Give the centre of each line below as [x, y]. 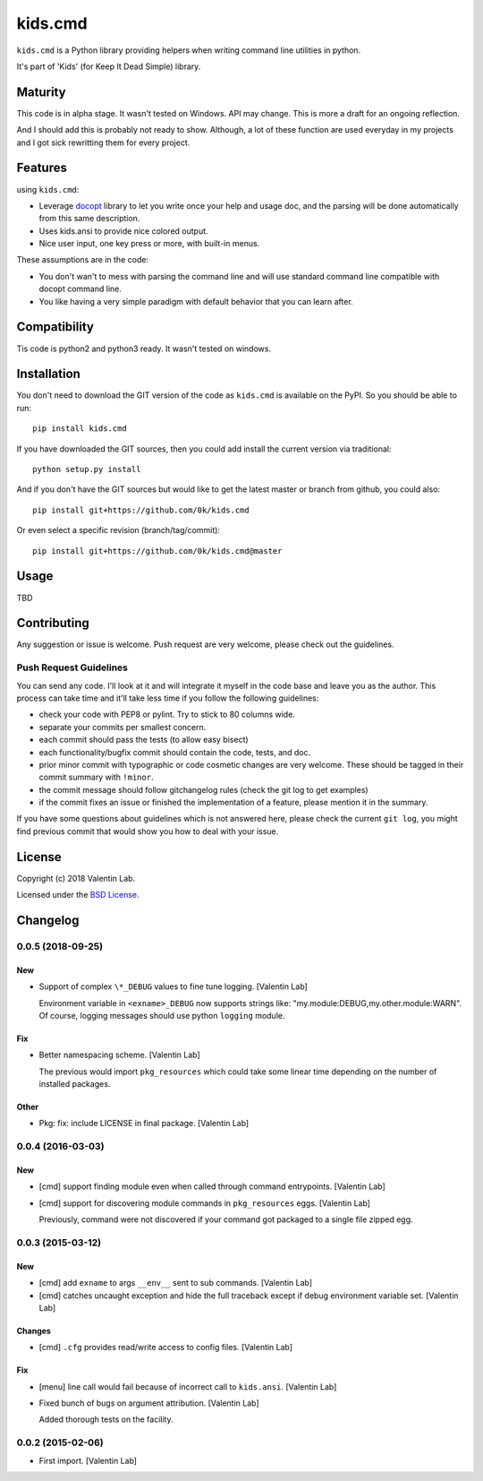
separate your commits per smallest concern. [123, 727]
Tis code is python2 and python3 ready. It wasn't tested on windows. [144, 349]
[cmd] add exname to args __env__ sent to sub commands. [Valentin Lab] [176, 1283]
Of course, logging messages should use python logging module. [162, 1015]
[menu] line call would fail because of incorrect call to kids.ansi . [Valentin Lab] [188, 1386]
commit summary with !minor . [96, 777]
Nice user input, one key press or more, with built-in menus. [149, 244]
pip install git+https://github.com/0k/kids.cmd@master [157, 551]
